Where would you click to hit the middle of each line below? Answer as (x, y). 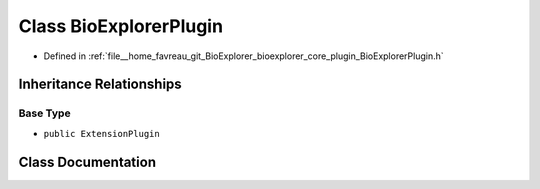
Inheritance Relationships (100, 84)
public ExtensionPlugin (101, 133)
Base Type (44, 113)
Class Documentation (87, 161)
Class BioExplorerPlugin (121, 26)
